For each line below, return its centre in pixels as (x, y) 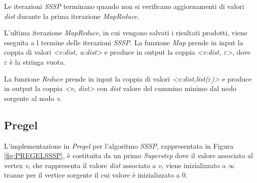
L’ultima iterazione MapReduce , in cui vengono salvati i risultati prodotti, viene (126, 33)
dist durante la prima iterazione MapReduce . (72, 16)
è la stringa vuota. (37, 61)
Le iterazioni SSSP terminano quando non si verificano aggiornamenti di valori (124, 6)
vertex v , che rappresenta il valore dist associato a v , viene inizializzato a (115, 165)
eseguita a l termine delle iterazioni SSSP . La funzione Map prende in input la (124, 42)
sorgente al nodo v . (33, 98)
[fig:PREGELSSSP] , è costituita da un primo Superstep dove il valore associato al (128, 155)
